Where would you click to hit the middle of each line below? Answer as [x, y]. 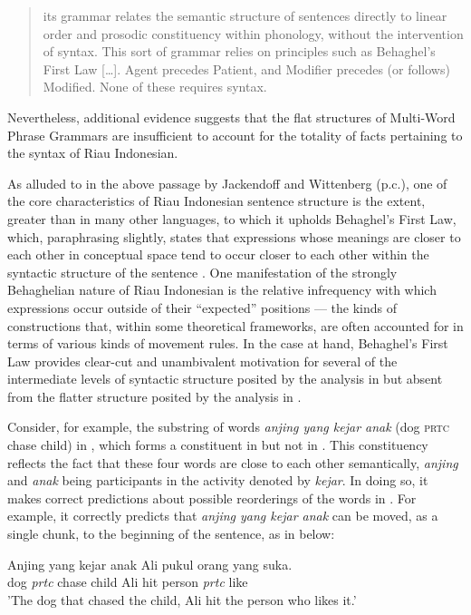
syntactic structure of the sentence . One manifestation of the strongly [202, 272]
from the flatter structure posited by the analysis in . [154, 396]
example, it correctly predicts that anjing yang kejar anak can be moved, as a [223, 516]
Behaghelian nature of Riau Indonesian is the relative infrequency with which [222, 290]
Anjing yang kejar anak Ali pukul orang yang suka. [150, 564]
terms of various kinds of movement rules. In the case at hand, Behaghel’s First [228, 343]
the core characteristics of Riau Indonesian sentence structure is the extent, [216, 201]
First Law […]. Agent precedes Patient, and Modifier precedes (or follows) [246, 68]
